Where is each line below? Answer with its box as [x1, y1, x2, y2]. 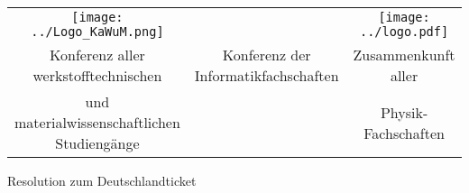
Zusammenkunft [353, 44, 455, 65]
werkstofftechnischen [32, 65, 162, 86]
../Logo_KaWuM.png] [31, 24, 164, 39]
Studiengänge [55, 133, 140, 153]
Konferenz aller [49, 44, 145, 65]
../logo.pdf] [359, 24, 449, 39]
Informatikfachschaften [194, 65, 339, 86]
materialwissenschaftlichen [14, 112, 180, 133]
